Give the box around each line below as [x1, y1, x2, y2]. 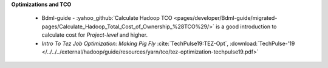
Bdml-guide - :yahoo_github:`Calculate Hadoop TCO [41, 14, 173, 22]
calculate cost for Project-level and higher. [41, 31, 148, 39]
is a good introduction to [216, 23, 277, 30]
